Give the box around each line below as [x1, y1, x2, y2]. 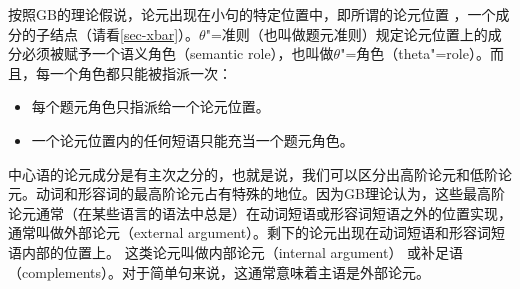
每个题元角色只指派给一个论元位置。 [31, 96, 270, 117]
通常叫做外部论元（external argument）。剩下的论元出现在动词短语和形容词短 [8, 222, 506, 243]
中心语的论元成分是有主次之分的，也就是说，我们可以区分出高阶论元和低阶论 [8, 163, 512, 184]
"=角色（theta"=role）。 [340, 43, 490, 64]
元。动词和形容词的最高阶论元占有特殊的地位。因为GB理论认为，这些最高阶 [8, 183, 505, 204]
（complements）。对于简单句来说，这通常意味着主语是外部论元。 [8, 261, 431, 282]
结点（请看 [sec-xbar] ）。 [49, 23, 200, 44]
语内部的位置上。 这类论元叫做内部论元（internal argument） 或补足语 [8, 241, 464, 262]
